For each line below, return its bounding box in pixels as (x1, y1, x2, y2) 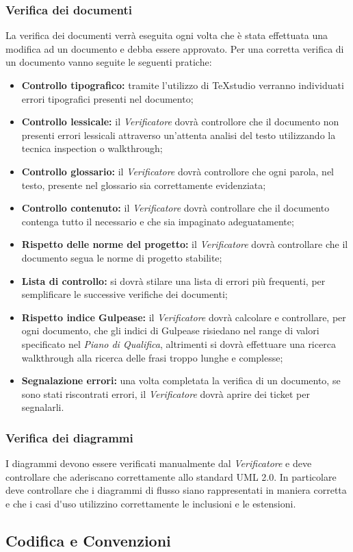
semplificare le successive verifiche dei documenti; (21, 287, 228, 301)
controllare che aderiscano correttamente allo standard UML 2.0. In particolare (5, 469, 337, 484)
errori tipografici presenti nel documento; (21, 91, 194, 105)
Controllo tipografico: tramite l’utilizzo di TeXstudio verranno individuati (21, 78, 344, 92)
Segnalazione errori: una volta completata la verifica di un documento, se (21, 373, 341, 388)
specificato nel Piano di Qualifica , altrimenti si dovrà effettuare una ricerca (21, 336, 336, 351)
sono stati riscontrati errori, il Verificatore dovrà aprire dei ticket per (21, 386, 310, 401)
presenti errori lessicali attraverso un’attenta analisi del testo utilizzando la (21, 127, 336, 142)
